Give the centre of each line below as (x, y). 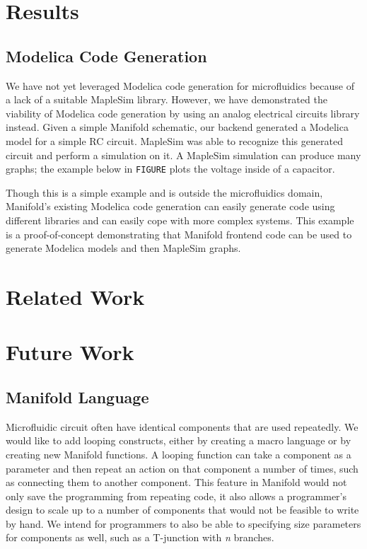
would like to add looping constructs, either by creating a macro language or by (179, 440)
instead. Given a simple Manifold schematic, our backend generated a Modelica (177, 127)
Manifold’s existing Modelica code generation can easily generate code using (170, 206)
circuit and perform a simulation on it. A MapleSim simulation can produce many (183, 155)
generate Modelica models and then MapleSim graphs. (123, 248)
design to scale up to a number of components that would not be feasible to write (182, 510)
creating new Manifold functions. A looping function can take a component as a (179, 454)
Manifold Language (77, 397)
